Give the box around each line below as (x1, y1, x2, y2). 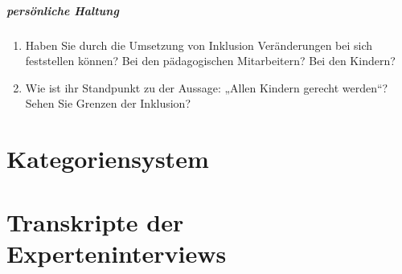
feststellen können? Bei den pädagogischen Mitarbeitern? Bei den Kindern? (25, 52, 396, 69)
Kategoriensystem (6, 142, 209, 175)
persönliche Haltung (6, 2, 119, 18)
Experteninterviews (6, 236, 227, 269)
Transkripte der (6, 205, 184, 238)
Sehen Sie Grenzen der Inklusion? (25, 95, 191, 112)
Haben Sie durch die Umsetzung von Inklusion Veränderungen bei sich (25, 36, 373, 53)
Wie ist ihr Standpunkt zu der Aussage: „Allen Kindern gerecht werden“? (25, 79, 388, 96)
